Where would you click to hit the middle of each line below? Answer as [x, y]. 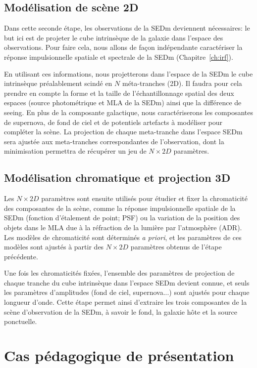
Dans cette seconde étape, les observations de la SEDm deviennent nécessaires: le [127, 28]
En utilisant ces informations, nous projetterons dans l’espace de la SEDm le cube [128, 73]
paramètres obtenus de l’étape [176, 247]
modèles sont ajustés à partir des [54, 247]
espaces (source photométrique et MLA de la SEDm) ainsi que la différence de [123, 102]
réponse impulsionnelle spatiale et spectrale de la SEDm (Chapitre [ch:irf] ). [119, 57]
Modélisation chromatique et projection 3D [117, 178]
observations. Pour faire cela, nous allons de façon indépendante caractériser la [123, 47]
